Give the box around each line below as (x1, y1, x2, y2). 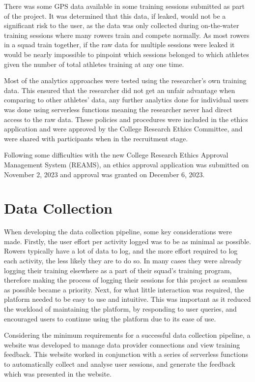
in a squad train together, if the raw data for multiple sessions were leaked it (4, 39, 235, 50)
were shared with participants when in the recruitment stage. (4, 133, 188, 143)
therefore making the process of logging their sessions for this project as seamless (4, 275, 248, 285)
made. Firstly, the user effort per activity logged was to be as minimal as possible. (4, 236, 251, 246)
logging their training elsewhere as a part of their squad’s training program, (4, 265, 232, 275)
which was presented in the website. (4, 368, 112, 379)
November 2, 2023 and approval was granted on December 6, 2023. (4, 169, 205, 179)
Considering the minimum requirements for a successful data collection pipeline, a (4, 330, 251, 340)
